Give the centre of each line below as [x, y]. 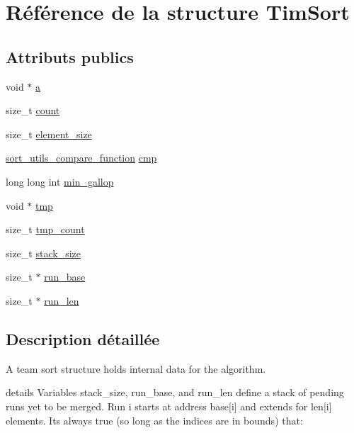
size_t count [33, 110]
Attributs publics [70, 56]
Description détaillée [83, 338]
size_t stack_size [43, 253]
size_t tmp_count [45, 229]
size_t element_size [49, 134]
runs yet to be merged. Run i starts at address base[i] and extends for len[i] [169, 406]
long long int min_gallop [60, 181]
